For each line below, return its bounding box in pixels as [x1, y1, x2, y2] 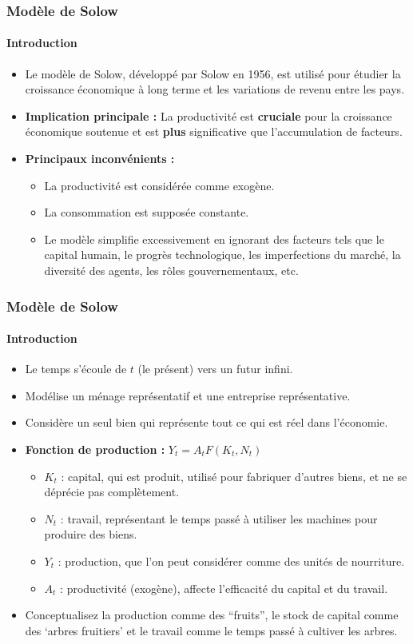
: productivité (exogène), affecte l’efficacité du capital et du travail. [60, 579, 388, 596]
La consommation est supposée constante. [44, 204, 249, 221]
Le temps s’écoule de [25, 360, 127, 377]
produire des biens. [44, 526, 137, 543]
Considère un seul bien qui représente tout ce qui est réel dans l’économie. [25, 414, 388, 431]
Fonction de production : [25, 441, 165, 457]
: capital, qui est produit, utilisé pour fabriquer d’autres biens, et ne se [61, 467, 407, 484]
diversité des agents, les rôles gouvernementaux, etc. [44, 261, 299, 278]
